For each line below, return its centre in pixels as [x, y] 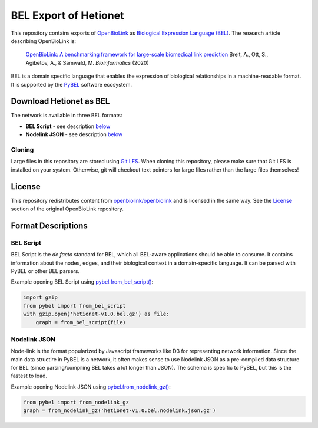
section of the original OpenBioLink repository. [67, 209]
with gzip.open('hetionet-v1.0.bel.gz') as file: [96, 314]
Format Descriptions [49, 225]
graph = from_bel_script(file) [81, 322]
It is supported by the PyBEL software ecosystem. [72, 84]
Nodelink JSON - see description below [74, 134]
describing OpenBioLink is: [44, 41]
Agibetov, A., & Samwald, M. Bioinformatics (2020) [87, 62]
